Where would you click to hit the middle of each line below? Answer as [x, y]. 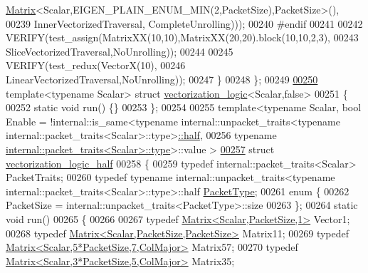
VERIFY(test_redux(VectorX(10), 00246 [96, 65]
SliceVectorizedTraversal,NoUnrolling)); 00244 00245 [120, 51]
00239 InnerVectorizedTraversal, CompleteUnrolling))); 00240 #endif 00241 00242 [184, 23]
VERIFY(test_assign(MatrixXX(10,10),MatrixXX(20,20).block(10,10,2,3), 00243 [182, 37]
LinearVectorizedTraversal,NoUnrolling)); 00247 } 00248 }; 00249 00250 [162, 79]
